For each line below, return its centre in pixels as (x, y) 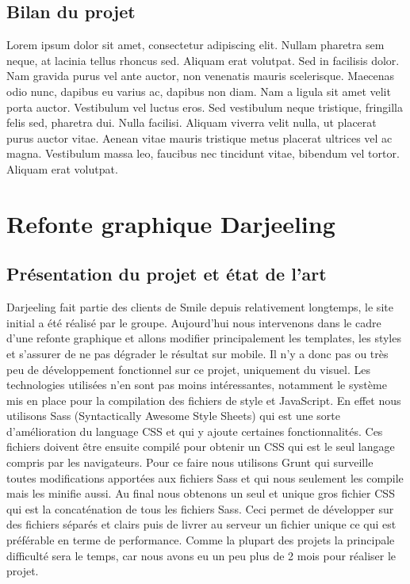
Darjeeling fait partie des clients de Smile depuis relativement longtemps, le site (200, 307)
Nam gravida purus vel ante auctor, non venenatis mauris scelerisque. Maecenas (201, 76)
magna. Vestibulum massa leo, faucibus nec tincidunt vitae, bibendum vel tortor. (203, 153)
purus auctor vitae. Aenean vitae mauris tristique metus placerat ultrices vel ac (199, 137)
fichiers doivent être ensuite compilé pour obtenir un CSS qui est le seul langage (201, 447)
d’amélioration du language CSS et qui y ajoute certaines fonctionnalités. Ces (195, 431)
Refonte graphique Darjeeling (171, 223)
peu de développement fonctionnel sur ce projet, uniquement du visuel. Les (189, 369)
